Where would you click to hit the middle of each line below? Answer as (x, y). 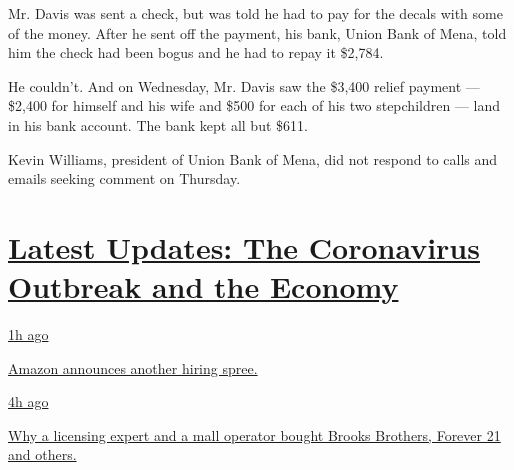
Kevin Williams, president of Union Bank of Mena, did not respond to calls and (253, 158)
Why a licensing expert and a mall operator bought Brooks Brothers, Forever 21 (254, 434)
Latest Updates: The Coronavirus (244, 246)
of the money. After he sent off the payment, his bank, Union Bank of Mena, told (257, 32)
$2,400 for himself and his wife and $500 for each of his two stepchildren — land (254, 105)
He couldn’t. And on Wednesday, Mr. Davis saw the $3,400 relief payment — (244, 85)
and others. (42, 454)
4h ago (28, 401)
